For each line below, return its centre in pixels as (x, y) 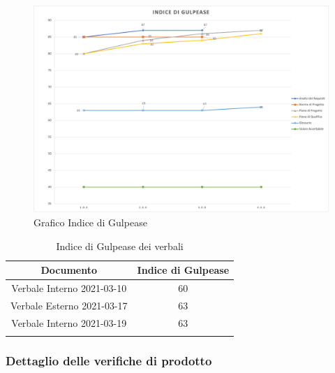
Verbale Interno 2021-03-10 (69, 288)
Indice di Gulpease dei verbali (120, 246)
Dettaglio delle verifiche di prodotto (109, 361)
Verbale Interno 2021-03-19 (69, 322)
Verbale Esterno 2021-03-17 (69, 305)
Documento (69, 270)
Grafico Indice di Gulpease (90, 222)
